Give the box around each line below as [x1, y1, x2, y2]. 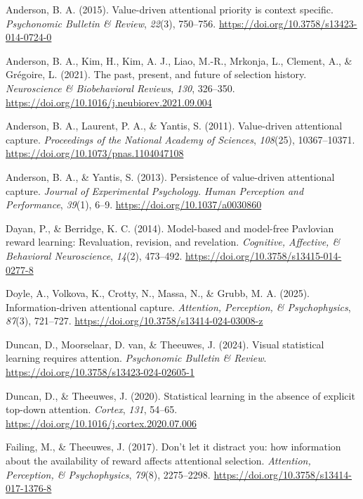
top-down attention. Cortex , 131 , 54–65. [6, 402, 178, 417]
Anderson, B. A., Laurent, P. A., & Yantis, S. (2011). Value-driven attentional [6, 118, 343, 133]
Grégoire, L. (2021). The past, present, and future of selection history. [6, 67, 307, 82]
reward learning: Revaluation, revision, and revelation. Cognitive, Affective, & [6, 234, 341, 249]
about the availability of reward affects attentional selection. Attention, [6, 453, 311, 468]
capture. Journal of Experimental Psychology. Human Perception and [6, 183, 304, 198]
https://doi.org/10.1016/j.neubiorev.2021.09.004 [6, 94, 212, 109]
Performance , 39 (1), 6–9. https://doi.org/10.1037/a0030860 [6, 197, 262, 212]
